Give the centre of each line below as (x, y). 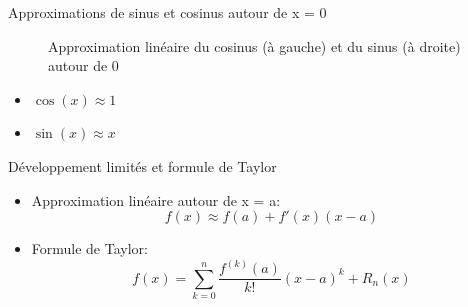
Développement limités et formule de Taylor (142, 165)
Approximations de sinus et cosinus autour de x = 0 (167, 12)
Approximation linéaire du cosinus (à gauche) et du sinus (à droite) (254, 45)
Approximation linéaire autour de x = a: (156, 199)
